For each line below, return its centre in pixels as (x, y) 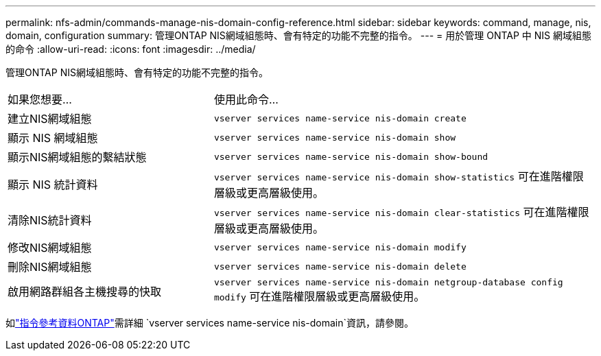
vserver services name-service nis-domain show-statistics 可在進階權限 (399, 176)
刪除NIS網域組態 (50, 267)
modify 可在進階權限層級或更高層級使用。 (319, 296)
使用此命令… (246, 99)
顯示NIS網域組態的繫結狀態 (77, 157)
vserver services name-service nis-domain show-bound (351, 156)
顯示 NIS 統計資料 (53, 185)
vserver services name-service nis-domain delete (340, 266)
